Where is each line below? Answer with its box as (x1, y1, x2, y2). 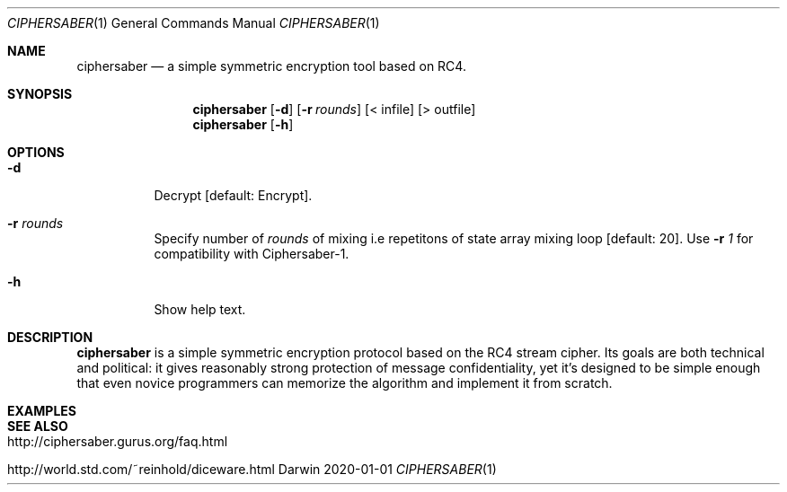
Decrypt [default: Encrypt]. (154, 188, 313, 203)
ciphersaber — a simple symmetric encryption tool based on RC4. (76, 58, 466, 74)
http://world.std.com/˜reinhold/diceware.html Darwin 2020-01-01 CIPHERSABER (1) (7, 461, 497, 477)
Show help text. (154, 302, 246, 317)
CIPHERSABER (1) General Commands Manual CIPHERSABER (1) (7, 15, 380, 31)
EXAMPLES (7, 403, 76, 418)
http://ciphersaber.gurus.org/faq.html (7, 434, 228, 449)
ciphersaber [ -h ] (192, 117, 294, 132)
